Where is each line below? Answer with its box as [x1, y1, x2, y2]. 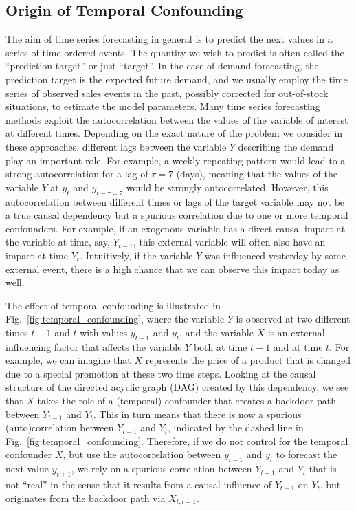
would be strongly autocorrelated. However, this [126, 180, 329, 194]
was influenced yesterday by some [204, 248, 346, 262]
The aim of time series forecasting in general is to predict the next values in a [5, 32, 333, 46]
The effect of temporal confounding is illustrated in [5, 298, 221, 312]
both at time [193, 339, 247, 354]
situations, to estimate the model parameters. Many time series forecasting [5, 99, 320, 113]
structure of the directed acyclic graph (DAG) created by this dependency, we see [5, 380, 349, 394]
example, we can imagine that [5, 353, 131, 367]
